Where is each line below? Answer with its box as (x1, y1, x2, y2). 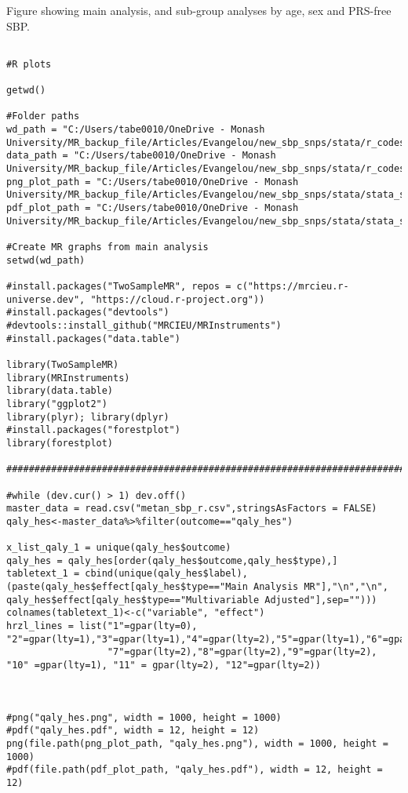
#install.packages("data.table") (6, 333, 180, 344)
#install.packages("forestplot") (6, 424, 180, 436)
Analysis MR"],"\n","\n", (253, 581, 388, 593)
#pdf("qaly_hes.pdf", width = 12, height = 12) (6, 725, 260, 737)
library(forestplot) (6, 437, 114, 449)
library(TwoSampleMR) (6, 358, 119, 370)
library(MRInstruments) (6, 372, 130, 384)
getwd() (6, 85, 46, 96)
